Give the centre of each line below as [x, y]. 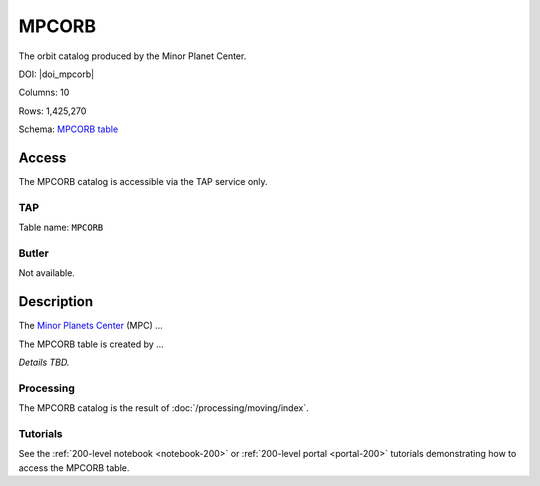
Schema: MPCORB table [68, 129]
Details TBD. [44, 362]
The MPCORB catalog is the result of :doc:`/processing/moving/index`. [163, 408]
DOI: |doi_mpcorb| [56, 74]
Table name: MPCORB [61, 227]
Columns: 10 [44, 92]
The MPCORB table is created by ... [91, 344]
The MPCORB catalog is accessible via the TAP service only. [143, 182]
